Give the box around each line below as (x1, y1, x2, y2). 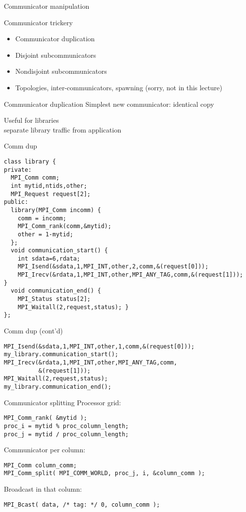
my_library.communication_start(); (4, 351, 119, 358)
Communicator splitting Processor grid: (4, 397, 121, 407)
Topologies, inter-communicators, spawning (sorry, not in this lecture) (15, 82, 223, 92)
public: (4, 198, 29, 206)
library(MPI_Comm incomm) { (11, 206, 101, 214)
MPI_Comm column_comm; (4, 462, 77, 469)
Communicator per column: (4, 445, 86, 455)
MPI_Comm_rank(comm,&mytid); (17, 223, 111, 230)
